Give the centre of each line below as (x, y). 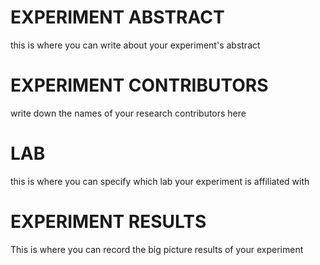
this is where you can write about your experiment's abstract (135, 45)
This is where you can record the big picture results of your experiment (157, 249)
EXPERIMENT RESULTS (108, 222)
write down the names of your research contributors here (128, 113)
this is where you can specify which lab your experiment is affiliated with (160, 181)
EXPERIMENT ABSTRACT (117, 17)
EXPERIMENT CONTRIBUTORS (139, 85)
